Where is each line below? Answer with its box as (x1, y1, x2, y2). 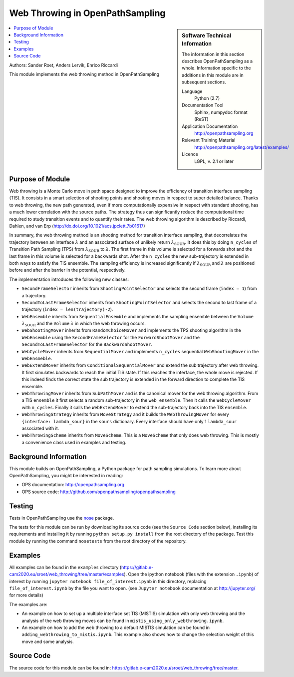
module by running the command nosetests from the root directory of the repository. (9, 538, 187, 544)
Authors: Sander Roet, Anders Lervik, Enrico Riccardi (9, 62, 118, 68)
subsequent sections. (182, 79, 227, 85)
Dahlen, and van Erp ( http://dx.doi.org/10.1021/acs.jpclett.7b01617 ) (9, 223, 145, 229)
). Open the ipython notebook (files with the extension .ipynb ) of (124, 571, 259, 577)
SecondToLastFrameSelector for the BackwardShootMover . (21, 341, 152, 347)
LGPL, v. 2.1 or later (194, 158, 234, 164)
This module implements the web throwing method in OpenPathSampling (9, 71, 160, 77)
